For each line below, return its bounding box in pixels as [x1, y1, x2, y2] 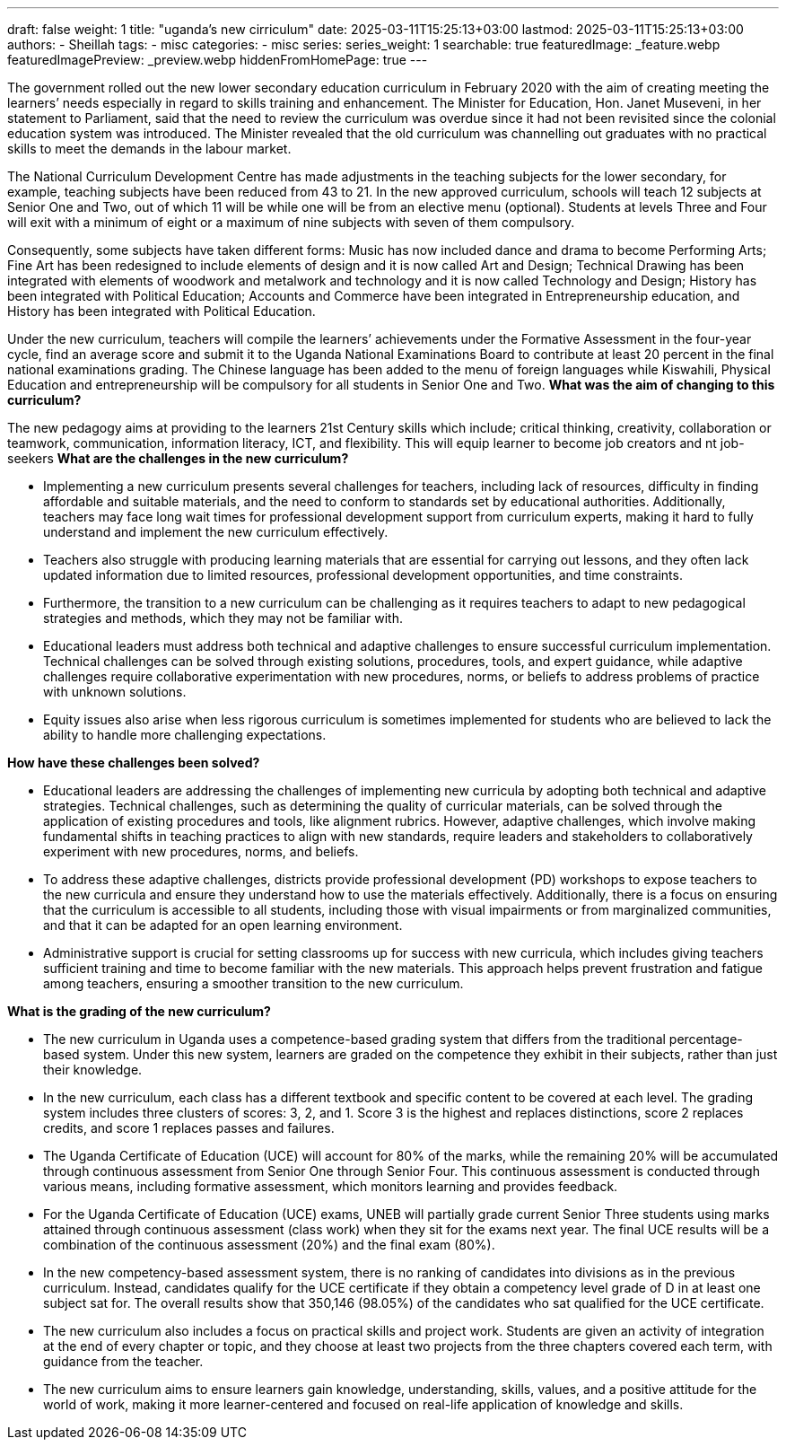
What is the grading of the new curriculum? [7, 1004, 271, 1019]
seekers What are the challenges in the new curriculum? [7, 451, 349, 466]
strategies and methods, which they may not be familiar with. [43, 610, 403, 626]
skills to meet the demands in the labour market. [7, 141, 292, 156]
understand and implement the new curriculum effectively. [43, 524, 389, 539]
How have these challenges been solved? [7, 755, 260, 770]
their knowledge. [43, 1062, 143, 1077]
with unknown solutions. [43, 684, 187, 699]
